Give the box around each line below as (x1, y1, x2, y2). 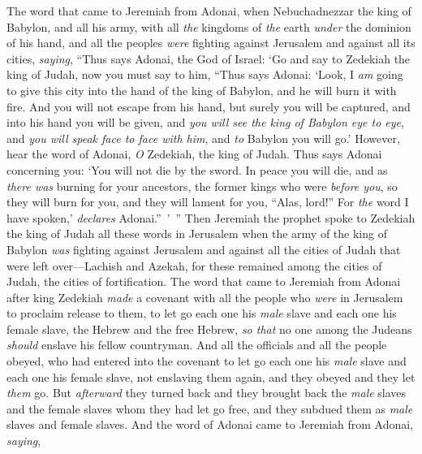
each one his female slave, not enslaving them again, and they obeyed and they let (6, 368, 416, 385)
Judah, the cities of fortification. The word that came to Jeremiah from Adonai (6, 273, 401, 290)
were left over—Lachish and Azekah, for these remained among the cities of (6, 257, 382, 274)
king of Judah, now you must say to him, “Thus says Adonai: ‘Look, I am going (6, 66, 403, 83)
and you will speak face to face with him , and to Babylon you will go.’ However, (6, 129, 400, 146)
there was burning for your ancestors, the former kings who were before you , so (6, 177, 398, 194)
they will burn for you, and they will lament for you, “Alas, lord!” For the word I (6, 193, 409, 210)
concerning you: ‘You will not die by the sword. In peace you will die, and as (6, 161, 388, 178)
